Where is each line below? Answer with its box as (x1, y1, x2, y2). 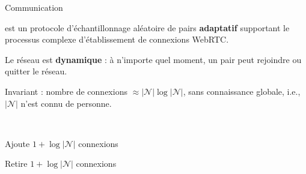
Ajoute (5, 137, 30, 149)
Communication (5, 1, 63, 13)
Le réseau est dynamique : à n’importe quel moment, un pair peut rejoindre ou (5, 53, 302, 65)
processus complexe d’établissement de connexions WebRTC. (5, 33, 229, 46)
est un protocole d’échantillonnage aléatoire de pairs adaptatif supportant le (5, 21, 290, 34)
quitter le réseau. (5, 65, 67, 77)
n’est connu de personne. (20, 97, 112, 109)
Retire (5, 157, 28, 170)
